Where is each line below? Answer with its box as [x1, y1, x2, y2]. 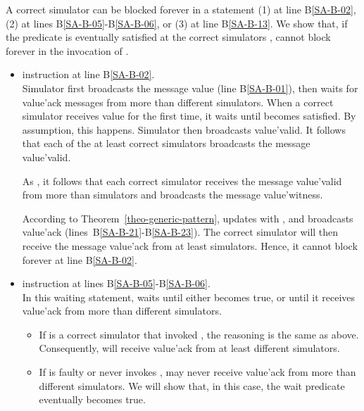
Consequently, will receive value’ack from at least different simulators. [39, 341, 340, 355]
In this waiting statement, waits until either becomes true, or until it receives [22, 289, 356, 304]
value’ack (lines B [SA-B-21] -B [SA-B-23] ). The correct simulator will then [22, 225, 339, 239]
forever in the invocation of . [6, 43, 129, 58]
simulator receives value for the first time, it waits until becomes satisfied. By [22, 108, 356, 123]
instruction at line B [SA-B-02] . [22, 67, 155, 82]
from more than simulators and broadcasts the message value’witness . [22, 187, 323, 202]
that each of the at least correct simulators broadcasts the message [22, 136, 310, 151]
